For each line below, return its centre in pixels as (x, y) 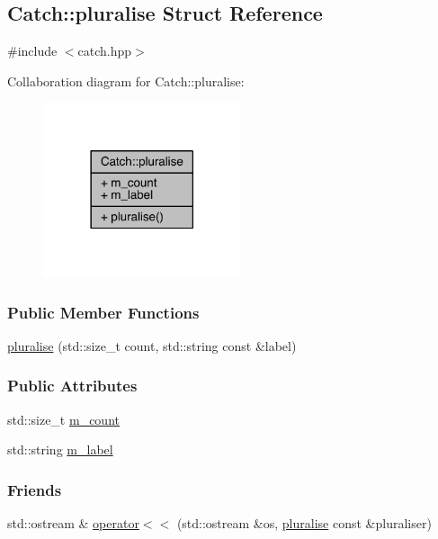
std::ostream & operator (73, 523)
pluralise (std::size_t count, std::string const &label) (152, 345)
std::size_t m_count (63, 419)
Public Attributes (72, 386)
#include (32, 51)
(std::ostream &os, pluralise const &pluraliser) (304, 523)
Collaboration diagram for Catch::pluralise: (126, 81)
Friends (35, 489)
